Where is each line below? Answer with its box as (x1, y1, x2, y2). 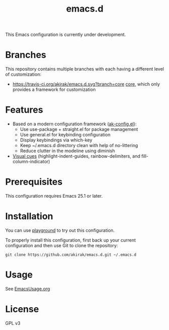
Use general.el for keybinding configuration (20, 132, 111, 138)
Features (5, 104, 43, 116)
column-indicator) (12, 159, 50, 165)
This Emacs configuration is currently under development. (5, 31, 126, 38)
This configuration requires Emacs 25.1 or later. (5, 193, 103, 199)
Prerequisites (5, 176, 63, 187)
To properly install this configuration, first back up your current (5, 237, 136, 243)
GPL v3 (5, 320, 21, 326)
